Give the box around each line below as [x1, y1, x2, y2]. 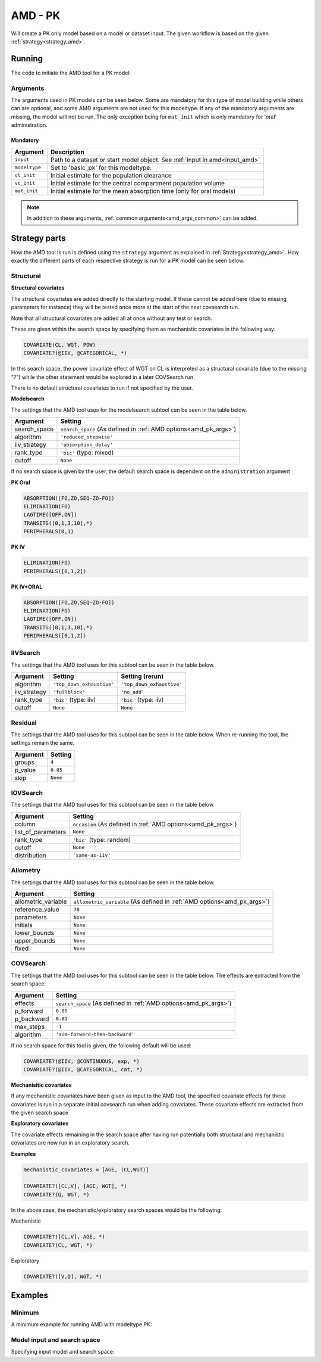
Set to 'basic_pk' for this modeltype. [51, 163, 152, 172]
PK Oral [11, 478, 30, 486]
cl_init [14, 172, 36, 179]
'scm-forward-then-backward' [55, 1031, 135, 1038]
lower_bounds [14, 929, 55, 937]
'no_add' [121, 689, 145, 695]
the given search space [11, 1109, 68, 1117]
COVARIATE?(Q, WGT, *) [23, 1191, 90, 1198]
